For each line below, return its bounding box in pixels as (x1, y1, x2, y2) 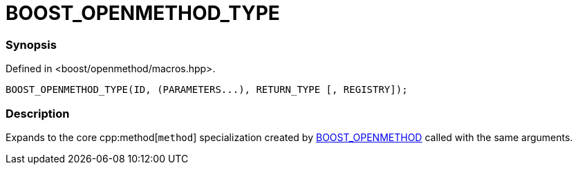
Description (6, 106, 70, 120)
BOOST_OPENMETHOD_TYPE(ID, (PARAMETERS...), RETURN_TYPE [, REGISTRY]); (6, 84, 408, 96)
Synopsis (6, 37, 57, 52)
